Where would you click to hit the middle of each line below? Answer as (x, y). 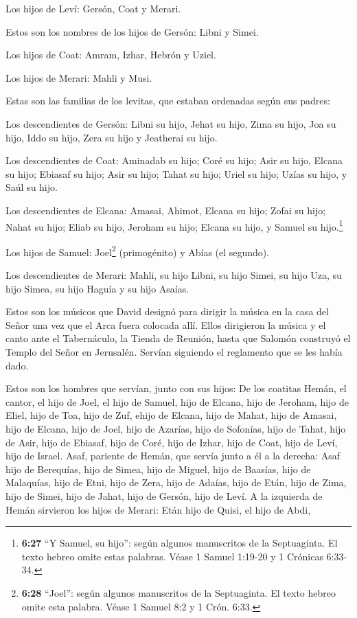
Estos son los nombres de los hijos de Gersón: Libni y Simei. (132, 31)
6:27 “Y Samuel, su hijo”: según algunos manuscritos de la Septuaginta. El (180, 543)
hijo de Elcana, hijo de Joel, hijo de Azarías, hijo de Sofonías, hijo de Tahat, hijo (176, 428)
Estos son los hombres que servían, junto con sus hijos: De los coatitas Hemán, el (176, 388)
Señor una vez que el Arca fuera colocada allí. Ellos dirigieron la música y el (166, 324)
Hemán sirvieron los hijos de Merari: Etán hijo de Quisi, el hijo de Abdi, (158, 509)
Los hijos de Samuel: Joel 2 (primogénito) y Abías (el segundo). (138, 251)
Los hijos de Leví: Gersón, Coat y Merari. (93, 8)
